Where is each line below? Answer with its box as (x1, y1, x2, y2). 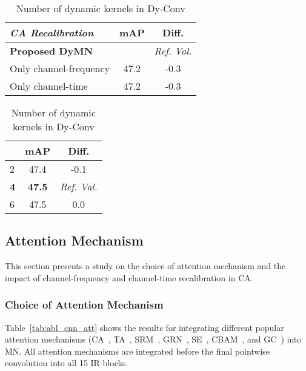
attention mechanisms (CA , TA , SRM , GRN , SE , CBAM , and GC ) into (5, 333, 302, 346)
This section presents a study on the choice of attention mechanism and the (5, 259, 286, 272)
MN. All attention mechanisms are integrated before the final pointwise (5, 344, 270, 357)
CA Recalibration (10, 25, 94, 39)
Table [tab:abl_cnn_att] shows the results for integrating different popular (5, 321, 284, 333)
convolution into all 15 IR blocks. (5, 356, 128, 369)
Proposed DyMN (10, 44, 93, 58)
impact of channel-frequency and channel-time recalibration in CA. (5, 271, 253, 284)
